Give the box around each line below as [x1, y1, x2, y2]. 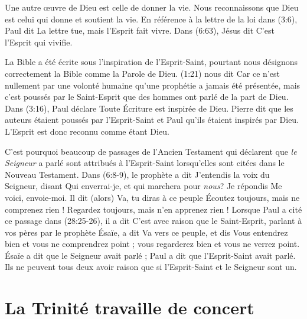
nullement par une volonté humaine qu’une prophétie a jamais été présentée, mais [5, 79, 301, 91]
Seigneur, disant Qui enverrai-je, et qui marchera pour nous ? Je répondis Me [5, 180, 282, 192]
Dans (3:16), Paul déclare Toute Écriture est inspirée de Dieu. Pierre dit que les [5, 102, 293, 114]
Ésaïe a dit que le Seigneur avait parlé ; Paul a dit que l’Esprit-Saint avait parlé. [5, 249, 296, 261]
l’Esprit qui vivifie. [5, 35, 73, 48]
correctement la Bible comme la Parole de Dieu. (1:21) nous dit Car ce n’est [5, 67, 280, 79]
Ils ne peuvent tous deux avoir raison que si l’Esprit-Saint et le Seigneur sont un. [5, 261, 297, 273]
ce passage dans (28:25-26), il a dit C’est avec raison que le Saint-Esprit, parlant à [5, 214, 302, 227]
